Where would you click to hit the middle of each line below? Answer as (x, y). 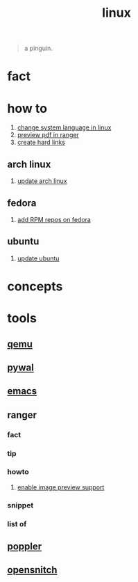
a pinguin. (38, 48)
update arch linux (42, 181)
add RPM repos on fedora (54, 219)
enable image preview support (61, 487)
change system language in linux (64, 127)
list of (17, 524)
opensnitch (32, 570)
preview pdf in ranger (48, 135)
